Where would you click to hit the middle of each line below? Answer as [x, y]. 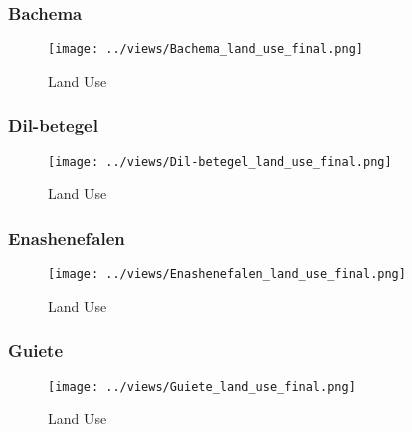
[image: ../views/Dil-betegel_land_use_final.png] [220, 161]
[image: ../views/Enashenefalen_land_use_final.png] [227, 274]
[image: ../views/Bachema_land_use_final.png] [205, 49]
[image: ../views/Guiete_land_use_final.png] [202, 386]
